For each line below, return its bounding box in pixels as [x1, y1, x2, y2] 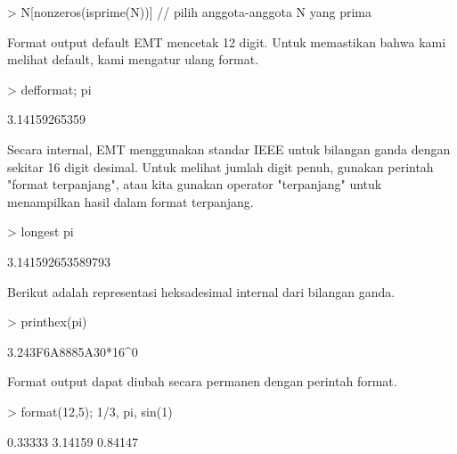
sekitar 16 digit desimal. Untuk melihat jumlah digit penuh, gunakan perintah [7, 157, 434, 176]
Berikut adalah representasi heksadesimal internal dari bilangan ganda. [7, 282, 396, 301]
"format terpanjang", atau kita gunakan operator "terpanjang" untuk [7, 175, 382, 194]
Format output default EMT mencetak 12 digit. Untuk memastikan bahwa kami [7, 32, 446, 51]
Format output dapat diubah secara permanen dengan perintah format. [7, 372, 397, 391]
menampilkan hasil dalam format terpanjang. [7, 192, 254, 210]
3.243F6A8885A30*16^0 [7, 342, 138, 360]
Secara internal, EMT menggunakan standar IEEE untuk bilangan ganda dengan [7, 139, 451, 158]
